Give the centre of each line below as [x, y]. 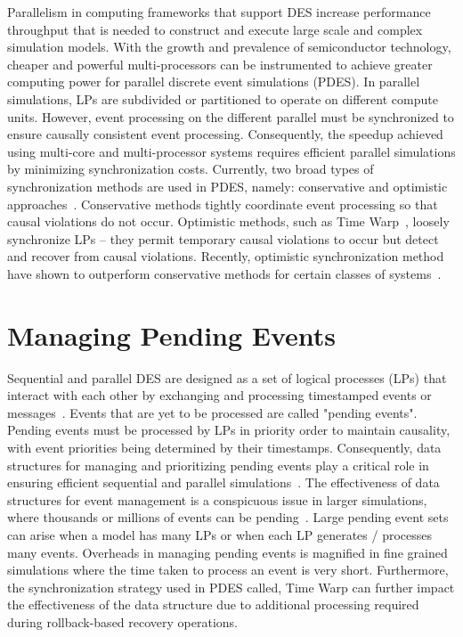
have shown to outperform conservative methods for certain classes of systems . [224, 273]
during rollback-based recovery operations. [122, 621]
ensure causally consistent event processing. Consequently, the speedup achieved [225, 134]
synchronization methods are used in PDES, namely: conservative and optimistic [227, 186]
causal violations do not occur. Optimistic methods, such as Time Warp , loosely [228, 221]
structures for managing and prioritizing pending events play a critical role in [218, 465]
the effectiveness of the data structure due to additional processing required [213, 604]
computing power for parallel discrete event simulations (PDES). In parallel [214, 82]
